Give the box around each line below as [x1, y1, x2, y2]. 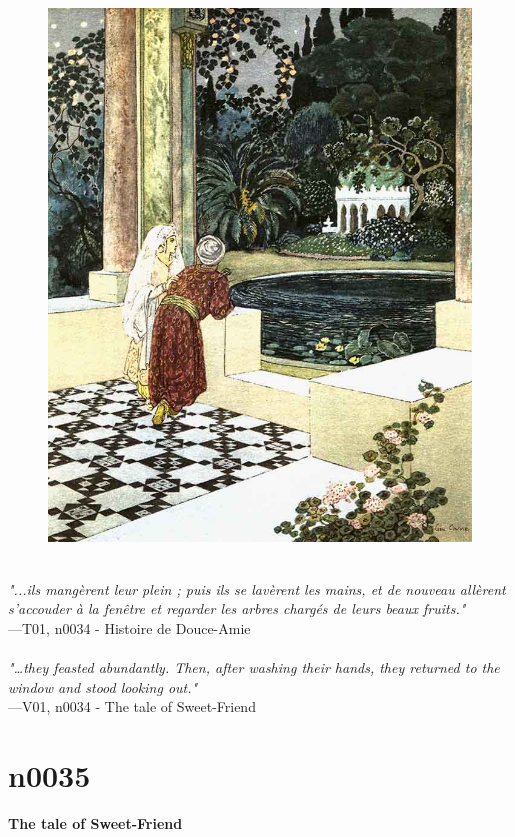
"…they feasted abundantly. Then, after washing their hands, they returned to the [8, 657, 500, 678]
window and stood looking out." [8, 676, 198, 697]
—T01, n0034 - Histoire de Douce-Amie [8, 618, 251, 638]
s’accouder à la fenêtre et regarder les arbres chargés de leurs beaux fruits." [8, 598, 466, 619]
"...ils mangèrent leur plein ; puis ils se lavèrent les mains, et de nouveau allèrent [8, 578, 506, 599]
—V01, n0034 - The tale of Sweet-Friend [8, 696, 256, 717]
